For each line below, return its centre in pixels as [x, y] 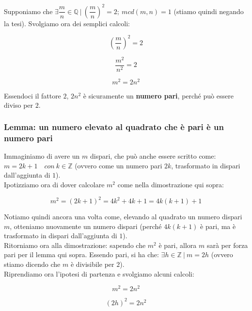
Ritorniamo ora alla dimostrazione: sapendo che [75, 245]
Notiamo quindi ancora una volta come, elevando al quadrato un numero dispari [123, 217]
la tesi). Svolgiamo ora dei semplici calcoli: [67, 23]
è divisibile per [92, 264]
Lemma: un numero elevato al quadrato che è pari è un [114, 126]
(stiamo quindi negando [209, 11]
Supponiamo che [28, 11]
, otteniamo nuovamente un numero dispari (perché [86, 226]
